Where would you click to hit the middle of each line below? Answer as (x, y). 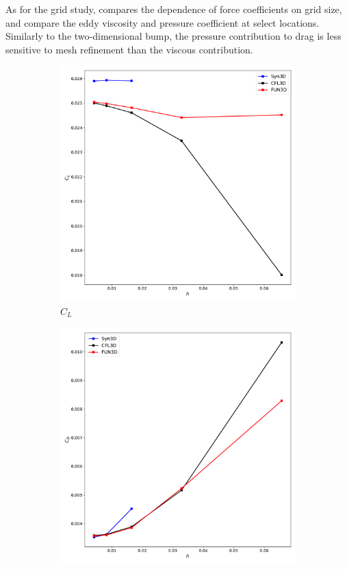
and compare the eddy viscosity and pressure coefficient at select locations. (163, 22)
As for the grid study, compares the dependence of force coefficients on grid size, (174, 9)
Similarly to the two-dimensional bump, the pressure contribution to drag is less (173, 36)
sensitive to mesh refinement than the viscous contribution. (129, 49)
